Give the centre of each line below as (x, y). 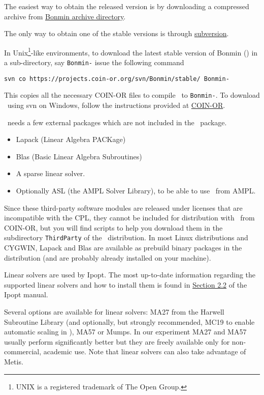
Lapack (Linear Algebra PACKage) (71, 139)
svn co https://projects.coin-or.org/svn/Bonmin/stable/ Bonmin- (117, 79)
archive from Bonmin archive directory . (65, 16)
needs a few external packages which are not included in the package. (117, 122)
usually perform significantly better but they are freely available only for (117, 341)
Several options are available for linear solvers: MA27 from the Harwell (114, 311)
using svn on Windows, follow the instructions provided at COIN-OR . (116, 105)
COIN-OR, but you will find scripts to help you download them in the (113, 227)
